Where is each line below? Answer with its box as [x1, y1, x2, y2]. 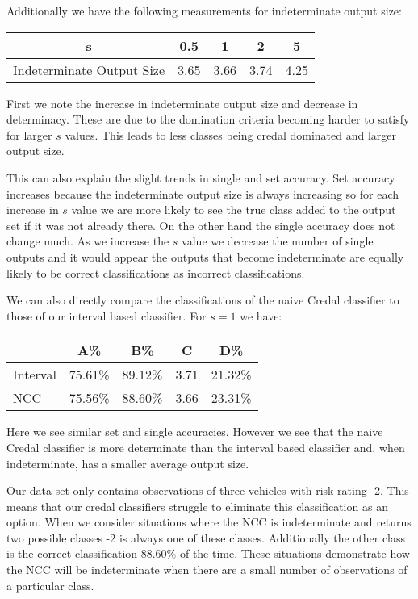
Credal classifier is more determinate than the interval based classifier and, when [6, 438, 405, 455]
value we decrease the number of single [182, 232, 374, 249]
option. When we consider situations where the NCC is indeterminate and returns [6, 513, 412, 530]
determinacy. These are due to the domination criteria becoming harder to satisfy [6, 111, 410, 128]
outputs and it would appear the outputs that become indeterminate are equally [6, 248, 404, 265]
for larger [6, 126, 52, 143]
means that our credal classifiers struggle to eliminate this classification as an [6, 497, 388, 514]
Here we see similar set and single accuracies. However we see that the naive [6, 423, 383, 440]
